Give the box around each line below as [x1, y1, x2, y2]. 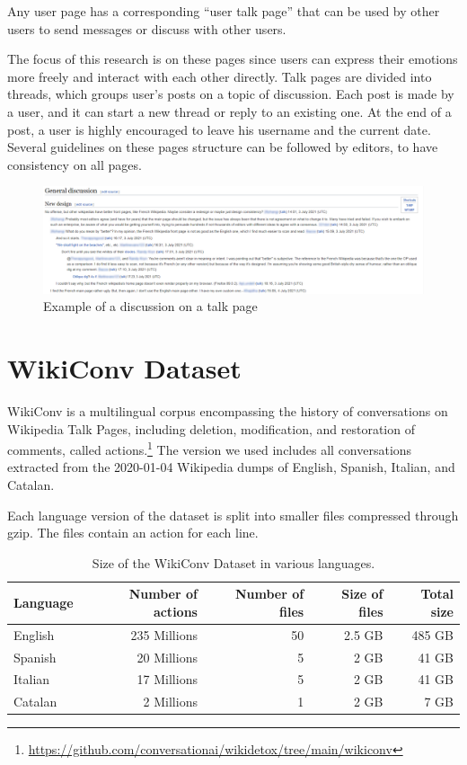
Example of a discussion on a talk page [43, 297, 258, 316]
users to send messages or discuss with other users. [7, 19, 286, 38]
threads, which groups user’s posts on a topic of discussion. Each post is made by [7, 85, 454, 103]
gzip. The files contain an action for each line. [7, 523, 259, 542]
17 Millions [137, 670, 198, 689]
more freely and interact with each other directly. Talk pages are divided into [7, 67, 432, 85]
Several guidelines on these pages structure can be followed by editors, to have [7, 138, 438, 156]
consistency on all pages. [7, 155, 142, 173]
